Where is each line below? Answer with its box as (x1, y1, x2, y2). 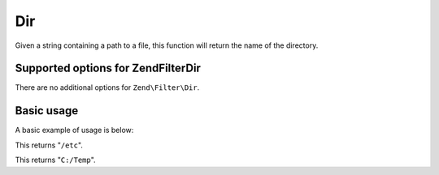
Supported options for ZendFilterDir (15, 62, 201, 75)
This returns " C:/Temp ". (15, 155, 97, 165)
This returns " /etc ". (15, 140, 83, 150)
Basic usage (15, 104, 79, 117)
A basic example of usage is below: (15, 126, 134, 135)
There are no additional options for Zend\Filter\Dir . (15, 83, 200, 92)
